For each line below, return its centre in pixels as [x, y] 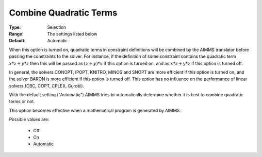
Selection [57, 27]
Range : [16, 34]
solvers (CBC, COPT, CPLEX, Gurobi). [47, 86]
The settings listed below [72, 34]
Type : [15, 27]
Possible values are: [29, 120]
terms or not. [22, 102]
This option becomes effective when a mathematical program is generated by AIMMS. [95, 110]
